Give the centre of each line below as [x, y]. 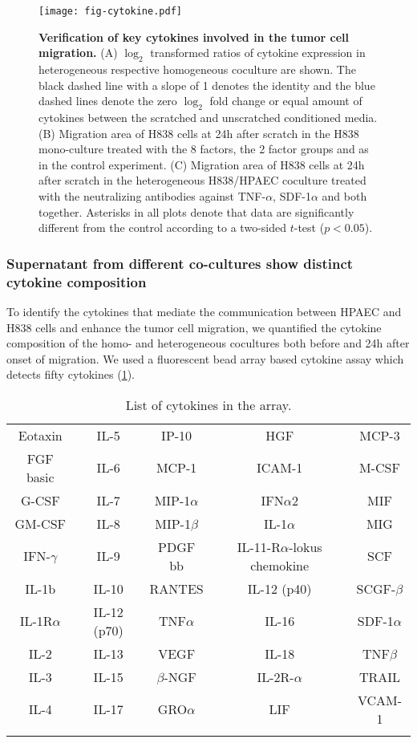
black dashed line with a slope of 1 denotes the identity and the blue [207, 85]
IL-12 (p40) [279, 588]
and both [344, 196]
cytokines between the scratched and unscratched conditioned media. [208, 118]
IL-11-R [259, 546]
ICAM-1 [280, 468]
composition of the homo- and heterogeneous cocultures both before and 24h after [208, 343]
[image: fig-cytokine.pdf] [110, 11]
